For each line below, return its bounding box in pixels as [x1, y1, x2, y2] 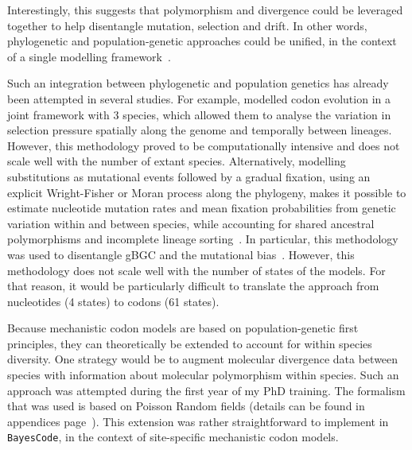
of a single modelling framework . [7, 48, 171, 64]
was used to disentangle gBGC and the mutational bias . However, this [7, 246, 355, 262]
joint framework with [7, 106, 110, 122]
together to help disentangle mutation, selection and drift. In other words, [7, 17, 367, 33]
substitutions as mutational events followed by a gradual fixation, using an [7, 168, 371, 184]
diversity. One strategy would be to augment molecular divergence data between [7, 351, 398, 367]
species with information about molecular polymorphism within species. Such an [7, 367, 399, 383]
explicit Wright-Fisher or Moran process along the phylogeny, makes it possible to [7, 184, 406, 200]
